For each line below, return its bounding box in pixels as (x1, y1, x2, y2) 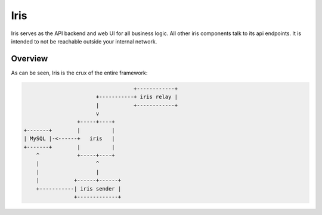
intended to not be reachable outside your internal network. (11, 38, 157, 45)
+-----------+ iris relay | (95, 94, 178, 101)
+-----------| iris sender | (36, 185, 122, 192)
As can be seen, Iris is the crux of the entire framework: (11, 69, 148, 76)
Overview (11, 54, 48, 64)
